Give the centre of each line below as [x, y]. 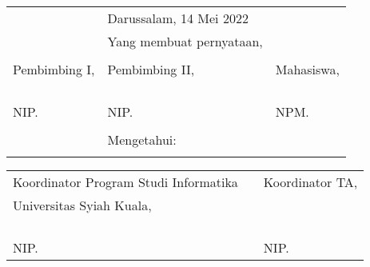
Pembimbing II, [151, 69]
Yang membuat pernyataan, [185, 41]
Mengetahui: [142, 139]
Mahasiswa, [307, 69]
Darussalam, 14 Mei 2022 [178, 18]
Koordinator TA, [310, 182]
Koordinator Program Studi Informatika [125, 182]
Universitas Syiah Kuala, [82, 205]
